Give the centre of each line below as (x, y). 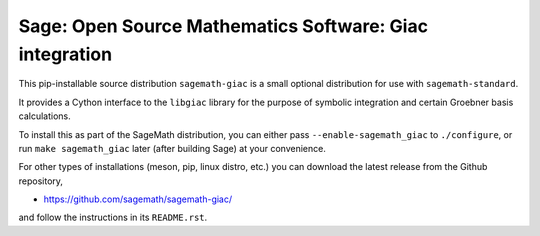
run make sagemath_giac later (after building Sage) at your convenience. (172, 148)
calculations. (44, 116)
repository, (41, 181)
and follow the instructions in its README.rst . (113, 217)
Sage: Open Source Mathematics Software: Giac (223, 26)
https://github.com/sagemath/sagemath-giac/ (138, 199)
